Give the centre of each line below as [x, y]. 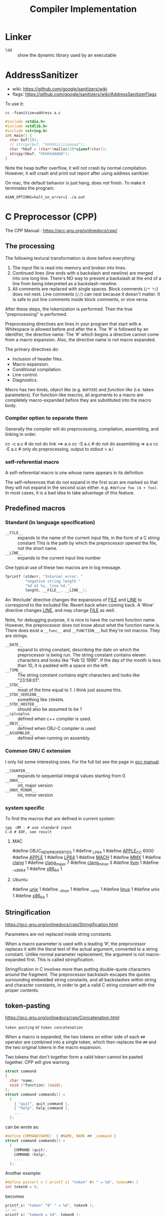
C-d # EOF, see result [28, 832]
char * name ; [22, 1081]
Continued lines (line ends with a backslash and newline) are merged [83, 273]
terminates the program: [30, 188]
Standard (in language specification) [50, 523]
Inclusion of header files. [38, 359]
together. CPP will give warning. [38, 1062]
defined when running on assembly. [54, 738]
